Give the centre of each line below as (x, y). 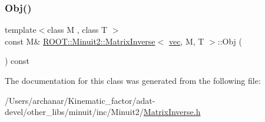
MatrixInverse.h (172, 112)
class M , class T (77, 30)
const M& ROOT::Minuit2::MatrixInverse (80, 41)
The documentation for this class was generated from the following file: (133, 80)
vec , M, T (186, 41)
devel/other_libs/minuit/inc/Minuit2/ (74, 112)
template (21, 30)
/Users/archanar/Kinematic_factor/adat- (80, 100)
